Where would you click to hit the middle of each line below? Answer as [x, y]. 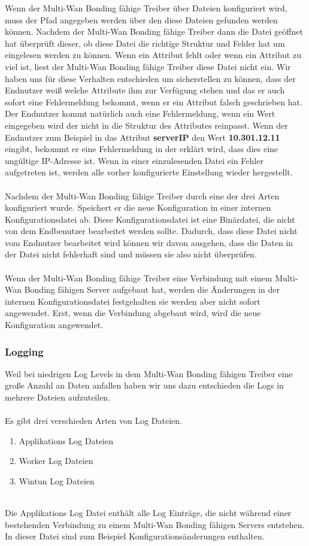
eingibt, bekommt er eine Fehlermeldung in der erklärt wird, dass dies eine [142, 149]
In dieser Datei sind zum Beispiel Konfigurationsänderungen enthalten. [135, 536]
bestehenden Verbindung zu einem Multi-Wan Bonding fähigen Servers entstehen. [155, 524]
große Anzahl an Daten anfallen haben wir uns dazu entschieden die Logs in [144, 385]
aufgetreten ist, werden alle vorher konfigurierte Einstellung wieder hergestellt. [149, 172]
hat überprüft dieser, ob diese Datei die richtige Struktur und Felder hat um [145, 43]
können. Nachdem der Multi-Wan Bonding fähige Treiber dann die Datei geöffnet [154, 31]
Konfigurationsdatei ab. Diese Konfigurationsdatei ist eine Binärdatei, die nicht [150, 219]
